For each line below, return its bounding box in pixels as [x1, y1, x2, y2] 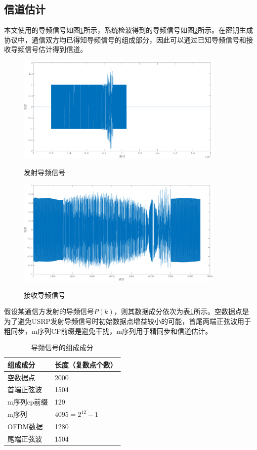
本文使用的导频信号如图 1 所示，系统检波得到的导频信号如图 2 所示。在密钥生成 [4, 25, 253, 35]
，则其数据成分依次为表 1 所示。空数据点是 [114, 306, 249, 316]
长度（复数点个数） [54, 359, 117, 369]
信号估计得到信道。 [24, 44, 87, 54]
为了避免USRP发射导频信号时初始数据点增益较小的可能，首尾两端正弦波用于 [4, 315, 252, 326]
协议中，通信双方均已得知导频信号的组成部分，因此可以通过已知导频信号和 [4, 34, 246, 45]
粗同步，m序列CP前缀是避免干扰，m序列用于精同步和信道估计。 [4, 325, 212, 336]
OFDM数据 [7, 421, 43, 431]
